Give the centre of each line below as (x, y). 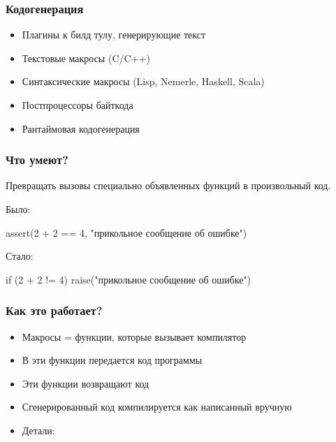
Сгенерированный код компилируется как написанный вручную (157, 407)
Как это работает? (54, 310)
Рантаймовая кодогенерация (81, 128)
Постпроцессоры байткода (78, 105)
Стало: (20, 256)
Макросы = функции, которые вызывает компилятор (134, 336)
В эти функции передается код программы (112, 360)
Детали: (38, 430)
